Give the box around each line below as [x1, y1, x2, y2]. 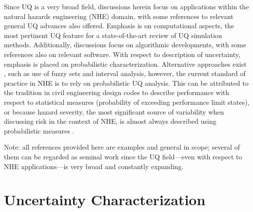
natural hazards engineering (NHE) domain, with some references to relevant [4, 11, 234, 21]
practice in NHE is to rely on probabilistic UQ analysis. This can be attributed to [4, 77, 249, 88]
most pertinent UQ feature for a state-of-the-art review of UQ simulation [4, 30, 222, 40]
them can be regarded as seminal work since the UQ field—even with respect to [4, 151, 242, 161]
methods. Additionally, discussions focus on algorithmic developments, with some [4, 39, 246, 50]
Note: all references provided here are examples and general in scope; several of [4, 142, 240, 152]
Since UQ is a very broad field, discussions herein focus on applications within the [4, 1, 249, 11]
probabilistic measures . [4, 125, 75, 135]
